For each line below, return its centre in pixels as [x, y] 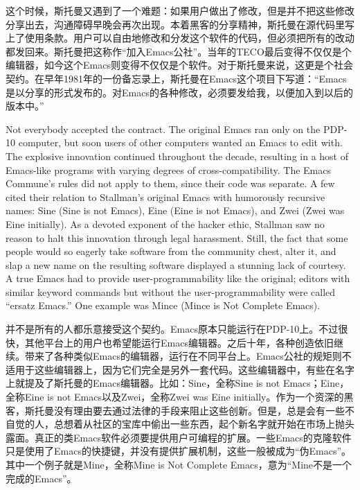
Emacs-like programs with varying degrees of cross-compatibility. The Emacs [169, 169]
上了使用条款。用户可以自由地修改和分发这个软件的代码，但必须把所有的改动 [180, 38]
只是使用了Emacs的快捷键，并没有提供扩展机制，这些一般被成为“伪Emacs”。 [179, 451]
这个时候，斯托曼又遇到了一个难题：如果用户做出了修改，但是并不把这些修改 [180, 10]
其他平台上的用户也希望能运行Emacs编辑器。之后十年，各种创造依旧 [179, 342]
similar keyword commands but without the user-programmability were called [171, 291]
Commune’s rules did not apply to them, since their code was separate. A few [170, 183]
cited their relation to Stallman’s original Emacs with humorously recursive [165, 196]
